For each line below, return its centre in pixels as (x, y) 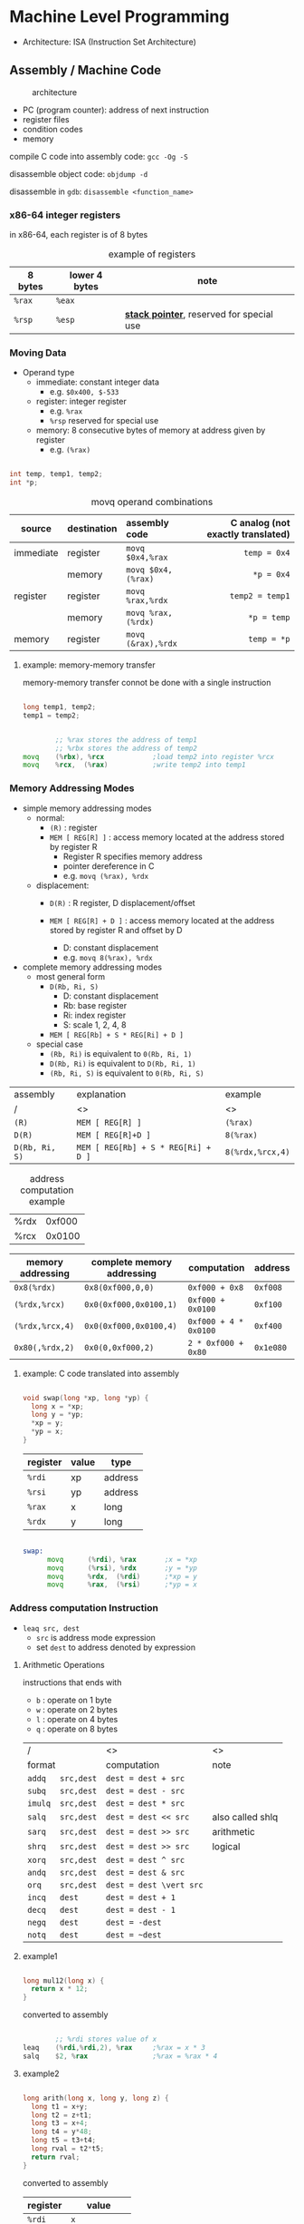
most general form (71, 976)
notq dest (52, 1935)
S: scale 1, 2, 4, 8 (95, 1024)
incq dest (52, 1897)
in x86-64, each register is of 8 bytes (79, 235)
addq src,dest (62, 1778)
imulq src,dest (62, 1803)
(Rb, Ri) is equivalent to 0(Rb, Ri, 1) (121, 1053)
